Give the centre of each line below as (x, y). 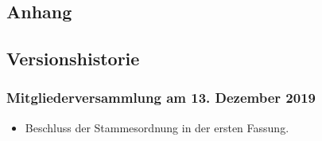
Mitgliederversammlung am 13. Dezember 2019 (161, 98)
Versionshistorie (73, 59)
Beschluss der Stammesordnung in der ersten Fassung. (157, 127)
